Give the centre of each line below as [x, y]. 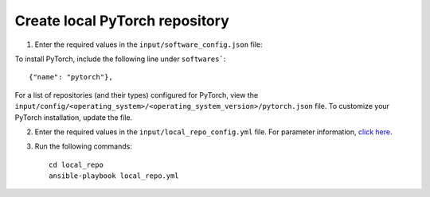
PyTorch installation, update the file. [74, 117]
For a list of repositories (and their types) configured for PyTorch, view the [137, 95]
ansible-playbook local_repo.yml [114, 176]
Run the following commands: [84, 146]
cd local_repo [76, 164]
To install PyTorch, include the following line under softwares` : [120, 59]
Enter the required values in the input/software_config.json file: [149, 44]
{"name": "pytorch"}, [71, 77]
